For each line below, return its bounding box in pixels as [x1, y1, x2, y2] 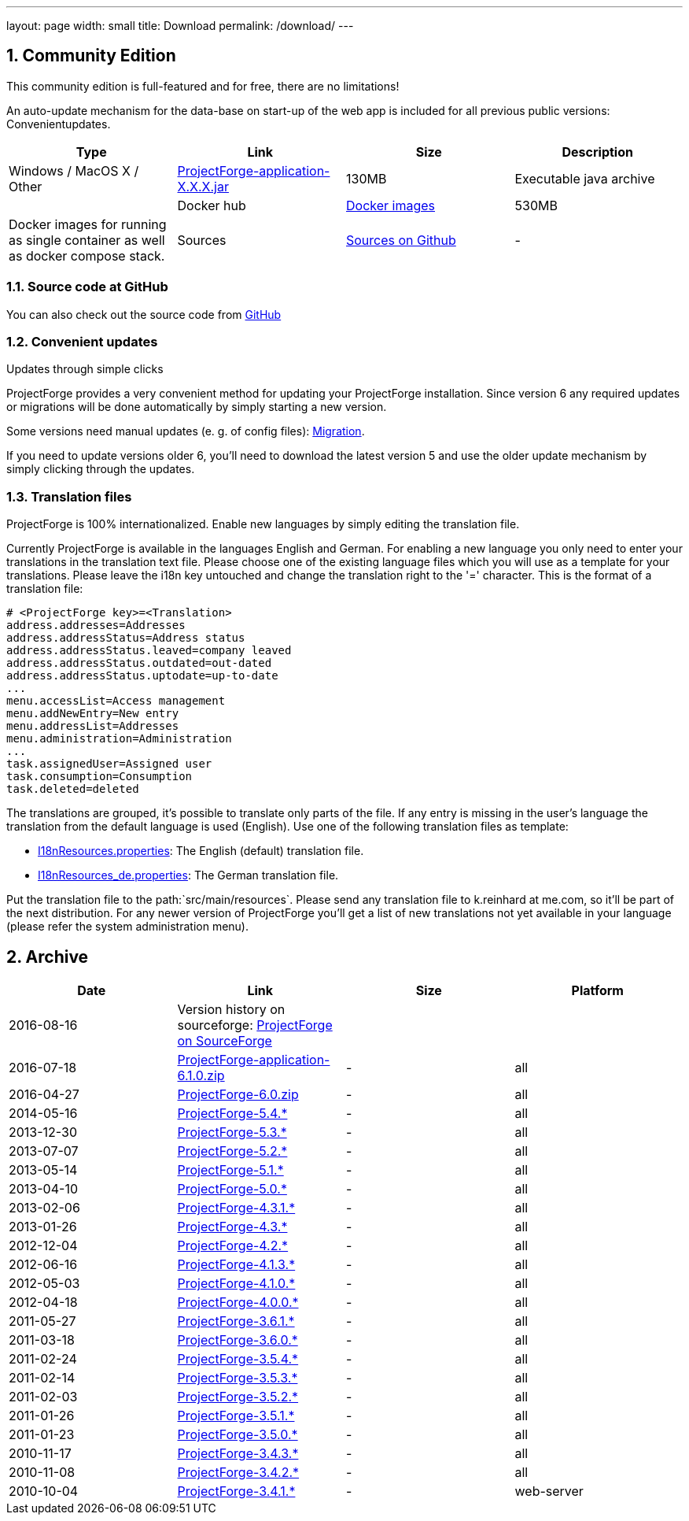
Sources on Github [346, 231, 456, 248]
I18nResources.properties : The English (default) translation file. [38, 844, 364, 858]
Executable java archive [514, 170, 655, 187]
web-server [514, 1482, 584, 1499]
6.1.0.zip [177, 1067, 225, 1083]
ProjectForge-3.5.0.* [177, 1426, 298, 1442]
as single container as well [9, 231, 165, 248]
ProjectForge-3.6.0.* [177, 1331, 298, 1348]
